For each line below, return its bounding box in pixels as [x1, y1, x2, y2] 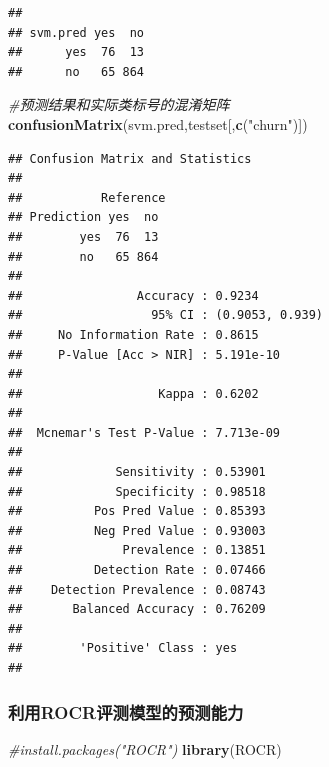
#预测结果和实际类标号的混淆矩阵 [8, 94, 230, 115]
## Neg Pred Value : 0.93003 [8, 523, 266, 538]
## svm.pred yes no [8, 25, 145, 40]
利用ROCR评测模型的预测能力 [8, 699, 244, 724]
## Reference [8, 190, 166, 205]
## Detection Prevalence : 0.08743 [8, 582, 266, 597]
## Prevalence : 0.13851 [8, 543, 266, 558]
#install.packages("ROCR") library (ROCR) [8, 738, 282, 759]
